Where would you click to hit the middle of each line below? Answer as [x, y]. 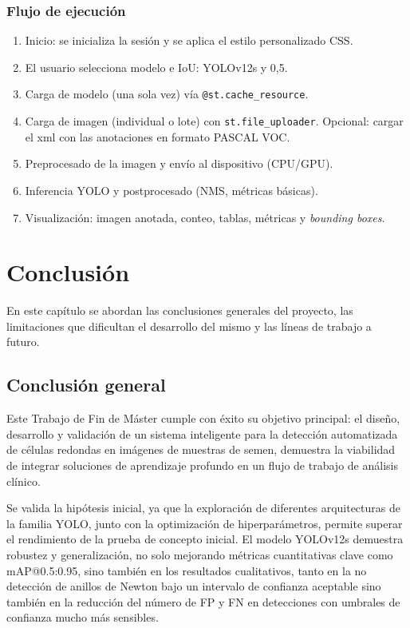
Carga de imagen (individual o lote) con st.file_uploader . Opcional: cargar [214, 121]
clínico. [24, 481]
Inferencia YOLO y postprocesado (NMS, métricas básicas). [171, 190]
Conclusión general [86, 385]
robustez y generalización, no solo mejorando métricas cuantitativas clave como [200, 554]
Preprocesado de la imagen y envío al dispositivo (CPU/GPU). [179, 163]
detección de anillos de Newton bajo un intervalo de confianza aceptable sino [194, 586]
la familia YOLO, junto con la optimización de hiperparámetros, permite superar [205, 523]
